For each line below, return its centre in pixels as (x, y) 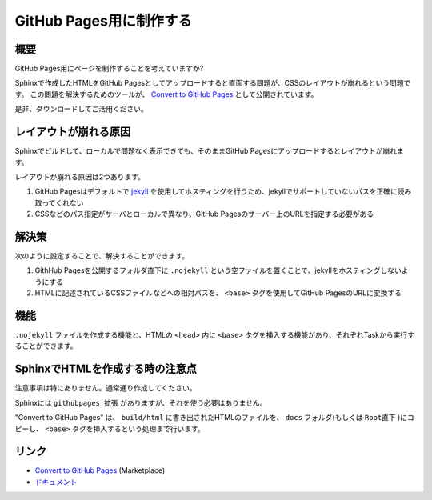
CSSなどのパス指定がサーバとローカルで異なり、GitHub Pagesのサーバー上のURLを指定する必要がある (204, 214)
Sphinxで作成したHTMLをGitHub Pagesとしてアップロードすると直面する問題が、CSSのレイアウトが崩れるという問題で (213, 83)
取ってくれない (59, 202)
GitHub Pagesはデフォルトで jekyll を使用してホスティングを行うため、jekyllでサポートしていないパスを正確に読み (223, 191)
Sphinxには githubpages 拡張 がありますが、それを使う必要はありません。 (141, 402)
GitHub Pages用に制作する (103, 21)
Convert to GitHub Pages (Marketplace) (100, 470)
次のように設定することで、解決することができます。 (102, 256)
